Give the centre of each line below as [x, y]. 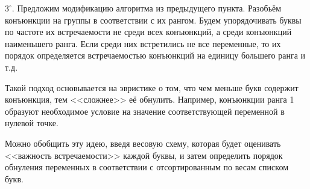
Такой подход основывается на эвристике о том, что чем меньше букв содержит [152, 87]
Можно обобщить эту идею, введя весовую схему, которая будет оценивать [143, 143]
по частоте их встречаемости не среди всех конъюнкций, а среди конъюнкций [148, 32]
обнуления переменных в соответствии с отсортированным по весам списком [147, 167]
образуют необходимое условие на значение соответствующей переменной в [145, 111]
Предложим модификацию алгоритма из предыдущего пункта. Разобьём [149, 8]
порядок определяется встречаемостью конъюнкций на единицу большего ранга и [155, 55]
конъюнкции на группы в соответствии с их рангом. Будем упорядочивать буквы [153, 20]
